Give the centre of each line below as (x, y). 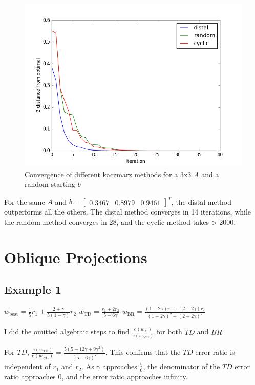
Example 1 (33, 290)
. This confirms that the (143, 352)
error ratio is (215, 352)
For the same (25, 201)
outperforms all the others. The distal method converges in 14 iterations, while (128, 212)
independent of (27, 366)
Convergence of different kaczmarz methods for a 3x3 (108, 174)
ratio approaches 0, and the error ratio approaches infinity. (96, 376)
